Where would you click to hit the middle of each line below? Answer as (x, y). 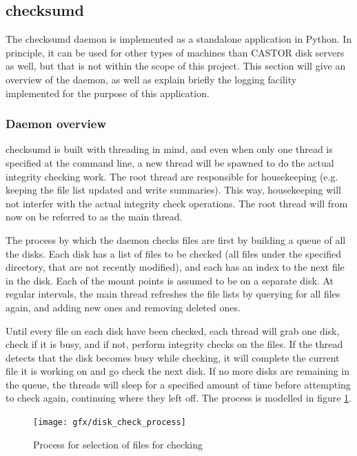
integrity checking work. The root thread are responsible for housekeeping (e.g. (172, 176)
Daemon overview (56, 124)
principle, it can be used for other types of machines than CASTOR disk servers (175, 52)
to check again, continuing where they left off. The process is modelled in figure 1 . (178, 398)
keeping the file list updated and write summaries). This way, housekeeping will (173, 190)
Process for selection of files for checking (118, 444)
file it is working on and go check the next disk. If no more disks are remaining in (177, 371)
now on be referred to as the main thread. (94, 217)
